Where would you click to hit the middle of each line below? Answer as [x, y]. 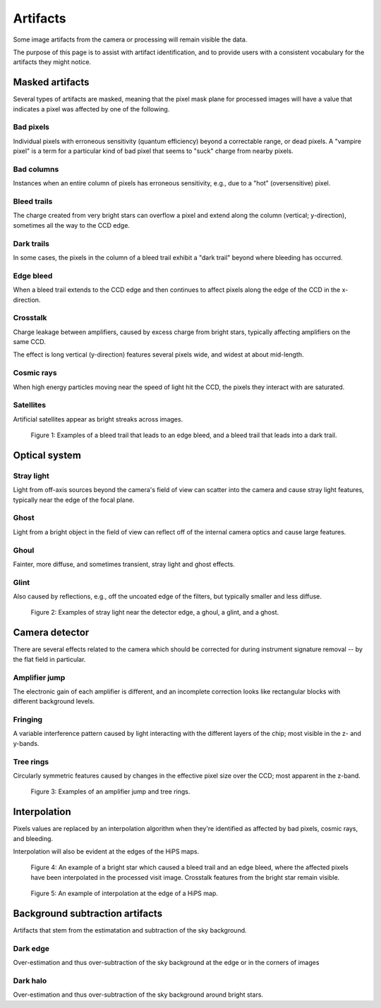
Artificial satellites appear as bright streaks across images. [98, 419]
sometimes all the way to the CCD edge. [72, 225]
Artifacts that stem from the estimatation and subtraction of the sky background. [130, 930]
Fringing [28, 720]
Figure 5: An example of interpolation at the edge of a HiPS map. [124, 893]
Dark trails [31, 243]
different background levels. [54, 701]
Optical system [47, 455]
